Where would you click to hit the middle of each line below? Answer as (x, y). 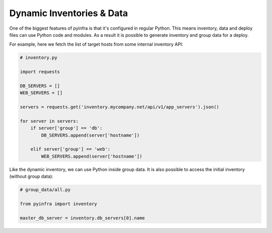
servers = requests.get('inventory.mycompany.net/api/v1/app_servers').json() (119, 107)
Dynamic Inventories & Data (69, 13)
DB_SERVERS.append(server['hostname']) (90, 135)
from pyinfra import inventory (59, 204)
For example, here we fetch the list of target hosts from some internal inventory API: (96, 44)
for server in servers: (49, 121)
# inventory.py (39, 58)
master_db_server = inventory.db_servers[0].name (82, 218)
